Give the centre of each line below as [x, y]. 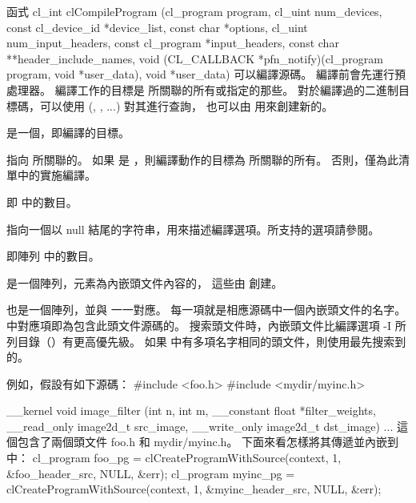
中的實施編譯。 [56, 175]
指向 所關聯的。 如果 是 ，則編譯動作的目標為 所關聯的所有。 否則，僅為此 [202, 159]
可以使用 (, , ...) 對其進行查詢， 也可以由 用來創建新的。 [186, 105]
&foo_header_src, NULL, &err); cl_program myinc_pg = [151, 473]
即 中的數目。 [42, 201]
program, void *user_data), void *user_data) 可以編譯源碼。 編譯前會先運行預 [206, 74]
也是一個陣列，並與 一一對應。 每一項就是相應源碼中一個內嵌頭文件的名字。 [206, 310]
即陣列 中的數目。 [53, 256]
